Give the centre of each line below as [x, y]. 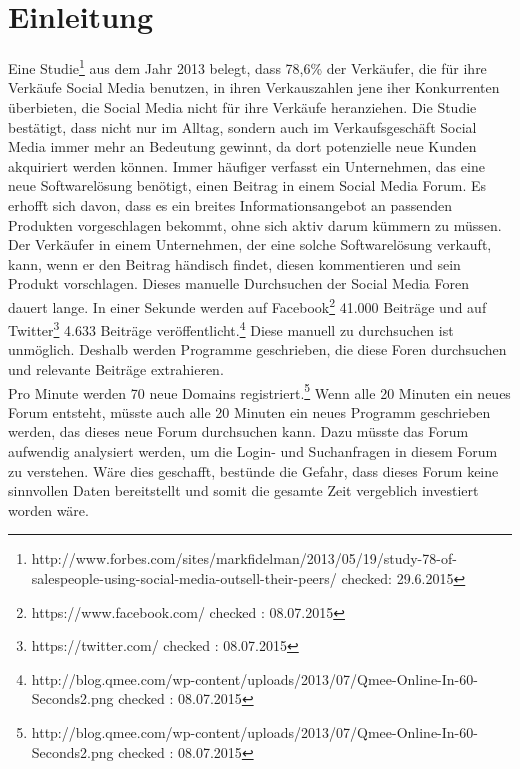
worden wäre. [48, 509]
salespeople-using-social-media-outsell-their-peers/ [184, 578]
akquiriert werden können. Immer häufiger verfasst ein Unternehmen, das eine [246, 165]
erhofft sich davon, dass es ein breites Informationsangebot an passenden [230, 204]
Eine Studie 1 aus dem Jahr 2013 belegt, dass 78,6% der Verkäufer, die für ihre [247, 66]
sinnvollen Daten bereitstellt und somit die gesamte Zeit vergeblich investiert [243, 490]
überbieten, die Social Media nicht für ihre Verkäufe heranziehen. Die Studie [242, 106]
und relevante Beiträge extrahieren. [116, 369]
